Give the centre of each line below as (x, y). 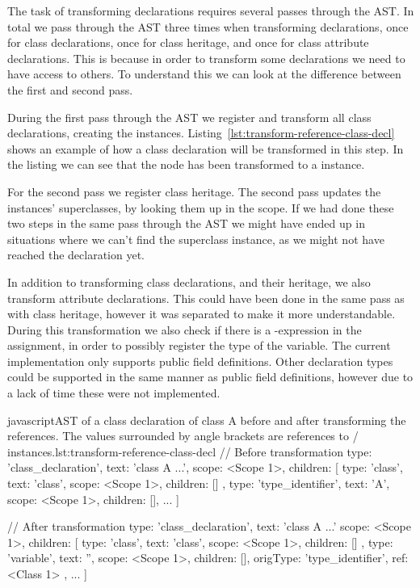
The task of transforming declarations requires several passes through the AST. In (211, 10)
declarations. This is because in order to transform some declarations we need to (206, 58)
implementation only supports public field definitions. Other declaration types (200, 361)
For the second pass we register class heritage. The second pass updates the (194, 191)
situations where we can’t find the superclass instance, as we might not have (196, 239)
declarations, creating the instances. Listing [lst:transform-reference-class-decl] (201, 133)
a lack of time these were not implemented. (114, 393)
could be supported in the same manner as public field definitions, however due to (210, 377)
